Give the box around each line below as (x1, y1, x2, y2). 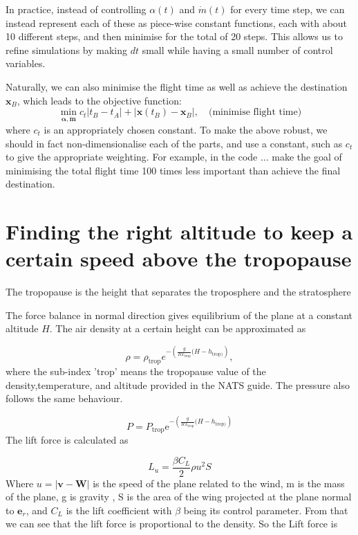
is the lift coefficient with (66, 502, 172, 517)
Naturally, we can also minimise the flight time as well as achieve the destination (6, 79, 348, 93)
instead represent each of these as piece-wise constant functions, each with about (6, 15, 348, 30)
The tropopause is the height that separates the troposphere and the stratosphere (6, 284, 351, 299)
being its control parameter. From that (183, 502, 348, 517)
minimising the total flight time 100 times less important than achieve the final (6, 163, 341, 177)
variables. (6, 56, 46, 71)
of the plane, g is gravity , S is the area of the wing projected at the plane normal (6, 489, 352, 504)
